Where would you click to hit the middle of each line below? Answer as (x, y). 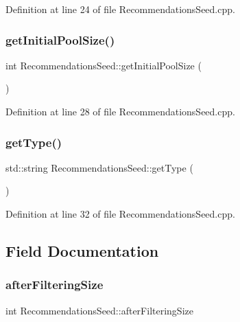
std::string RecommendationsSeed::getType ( (99, 167)
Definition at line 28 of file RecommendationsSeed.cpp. (120, 111)
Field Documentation (82, 250)
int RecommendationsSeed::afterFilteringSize (99, 310)
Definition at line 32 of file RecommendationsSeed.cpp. (120, 214)
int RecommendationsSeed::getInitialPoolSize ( (104, 65)
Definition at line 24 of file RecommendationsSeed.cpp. (120, 9)
